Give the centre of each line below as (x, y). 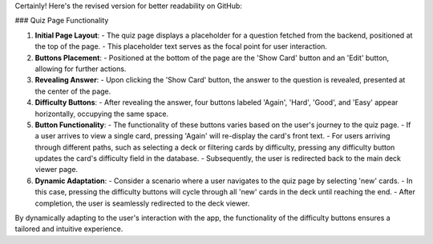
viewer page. (57, 170)
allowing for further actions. (81, 69)
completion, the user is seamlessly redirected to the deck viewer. (142, 203)
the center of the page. (73, 91)
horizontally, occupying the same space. (101, 114)
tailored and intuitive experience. (69, 229)
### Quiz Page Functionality (62, 21)
